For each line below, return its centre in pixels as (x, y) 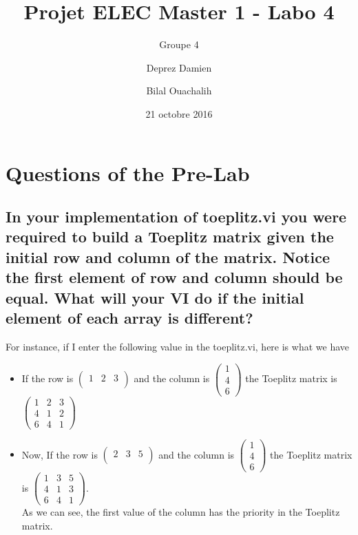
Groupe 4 (179, 44)
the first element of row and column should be (174, 277)
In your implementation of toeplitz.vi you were (176, 217)
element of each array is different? (129, 318)
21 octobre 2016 (179, 113)
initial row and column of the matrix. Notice (168, 256)
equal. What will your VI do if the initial (155, 297)
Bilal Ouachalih (179, 91)
